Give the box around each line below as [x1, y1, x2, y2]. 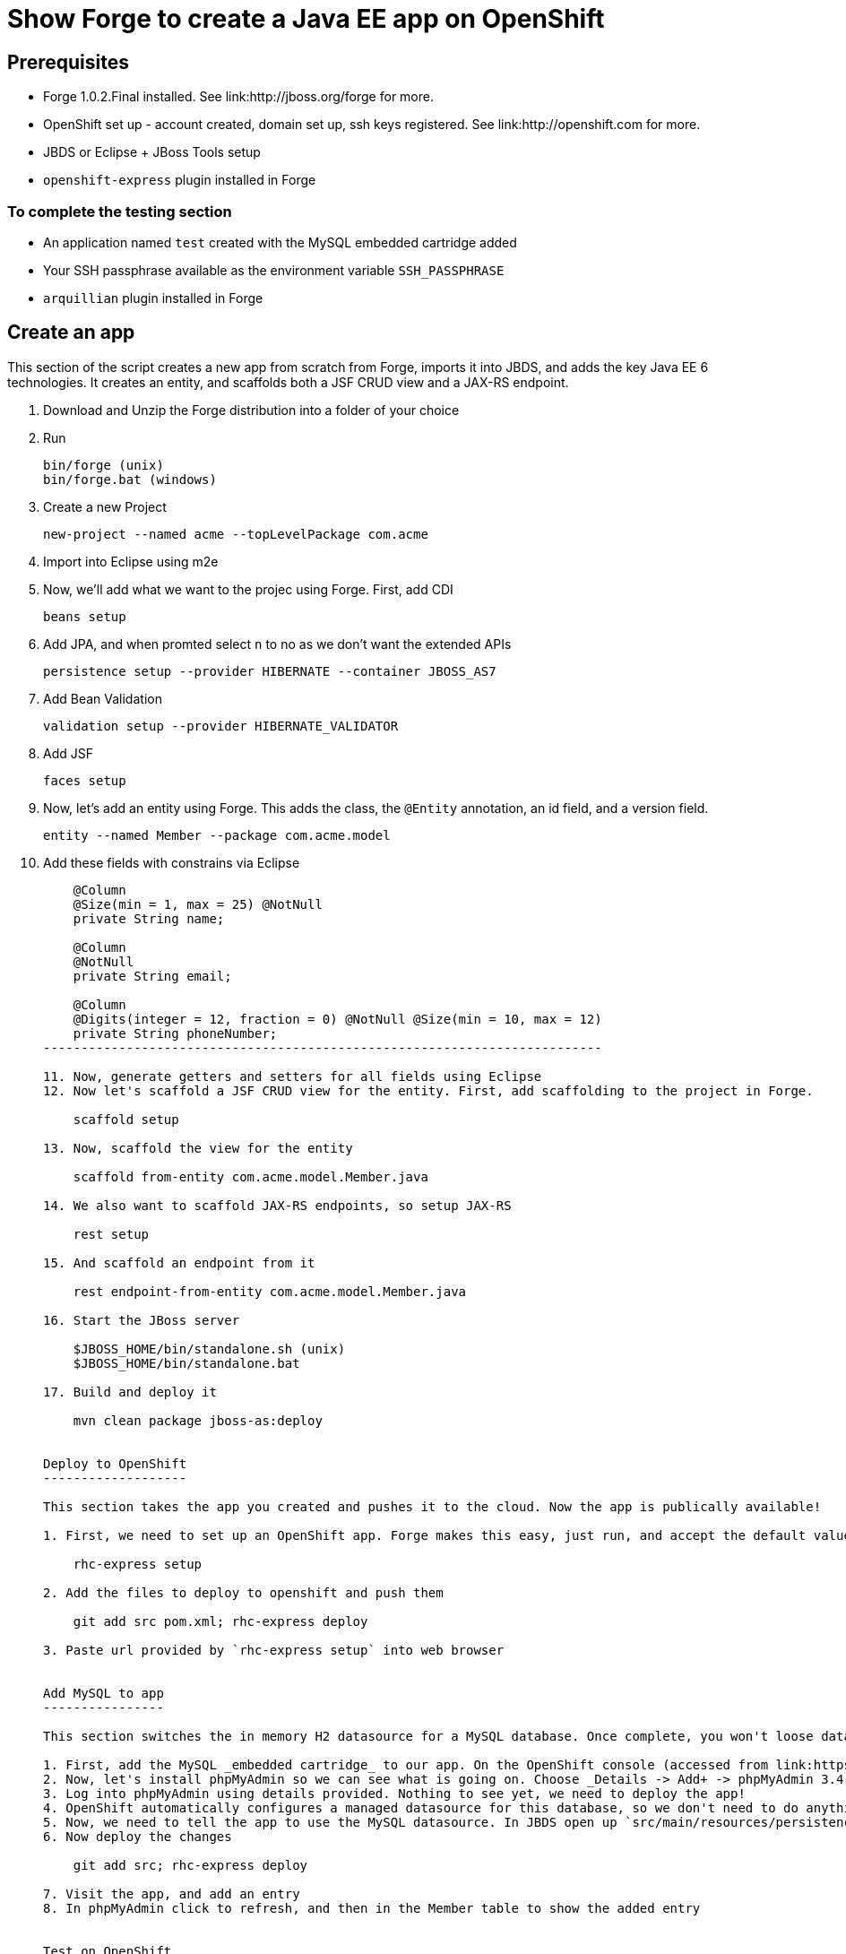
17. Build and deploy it [43, 1384, 217, 1399]
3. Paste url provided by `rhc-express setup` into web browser [43, 1642, 505, 1657]
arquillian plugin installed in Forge [43, 290, 263, 306]
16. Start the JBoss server [43, 1312, 240, 1327]
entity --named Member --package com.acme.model [43, 827, 391, 843]
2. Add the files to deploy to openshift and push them [43, 1585, 444, 1600]
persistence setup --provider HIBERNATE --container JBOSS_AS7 [43, 663, 496, 679]
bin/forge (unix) [43, 457, 164, 472]
